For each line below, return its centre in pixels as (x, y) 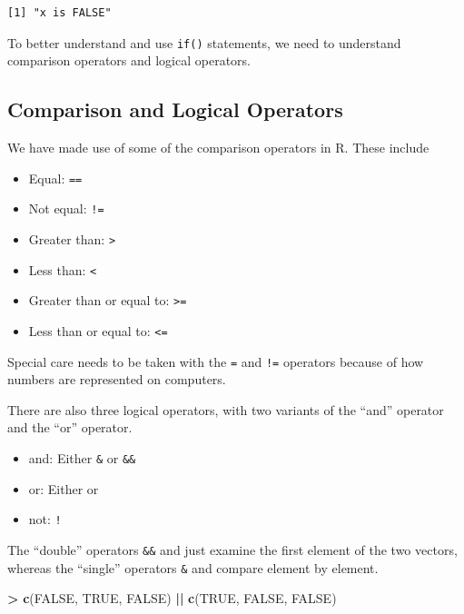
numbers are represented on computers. (117, 379)
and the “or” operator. (70, 427)
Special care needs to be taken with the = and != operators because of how (216, 361)
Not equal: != (66, 208)
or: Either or (64, 488)
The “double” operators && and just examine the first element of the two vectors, (232, 549)
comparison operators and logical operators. (129, 60)
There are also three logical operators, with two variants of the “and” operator (226, 409)
